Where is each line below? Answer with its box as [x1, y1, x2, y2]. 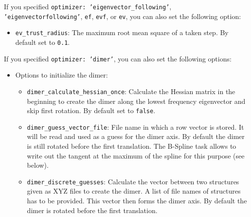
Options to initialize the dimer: [15, 70, 108, 80]
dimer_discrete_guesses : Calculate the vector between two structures [27, 176, 239, 186]
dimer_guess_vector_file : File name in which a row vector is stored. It [27, 121, 244, 132]
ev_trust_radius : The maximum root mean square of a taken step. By [15, 27, 229, 38]
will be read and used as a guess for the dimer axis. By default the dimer [27, 131, 245, 141]
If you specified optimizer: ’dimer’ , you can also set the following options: [4, 53, 232, 63]
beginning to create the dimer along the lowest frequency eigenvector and [27, 96, 246, 106]
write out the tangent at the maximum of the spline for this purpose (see [27, 150, 245, 160]
